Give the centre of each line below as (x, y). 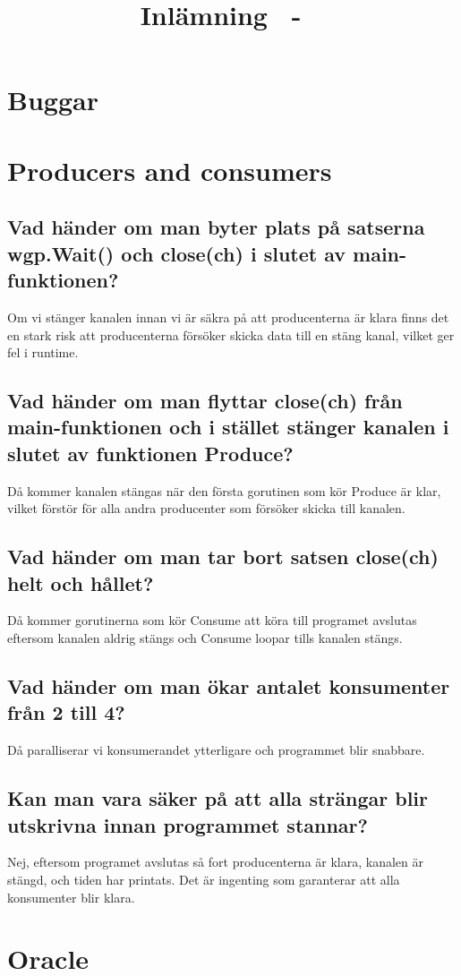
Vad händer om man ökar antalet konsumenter (229, 686)
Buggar (53, 100)
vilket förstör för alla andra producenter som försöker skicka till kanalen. (206, 508)
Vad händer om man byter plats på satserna (216, 227)
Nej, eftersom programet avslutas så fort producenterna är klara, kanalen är (216, 862)
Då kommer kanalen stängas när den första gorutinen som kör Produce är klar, (224, 490)
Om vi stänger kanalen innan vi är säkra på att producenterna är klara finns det (228, 317)
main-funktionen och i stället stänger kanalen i (228, 427)
